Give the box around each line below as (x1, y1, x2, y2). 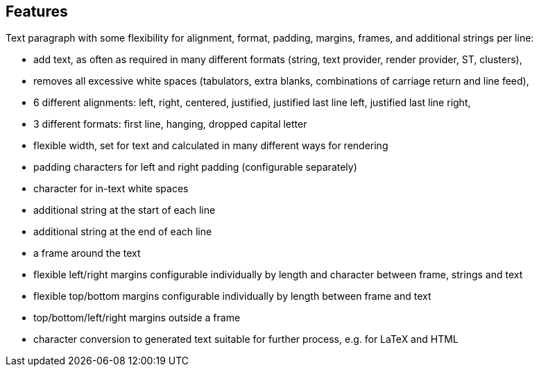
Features (6, 3, 68, 20)
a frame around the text (33, 247, 141, 260)
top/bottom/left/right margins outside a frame (33, 312, 241, 324)
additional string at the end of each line (33, 226, 212, 238)
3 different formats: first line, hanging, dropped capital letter (33, 118, 307, 130)
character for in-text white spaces (33, 183, 189, 195)
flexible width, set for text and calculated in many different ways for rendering (33, 139, 388, 152)
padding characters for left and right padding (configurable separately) (33, 161, 357, 174)
